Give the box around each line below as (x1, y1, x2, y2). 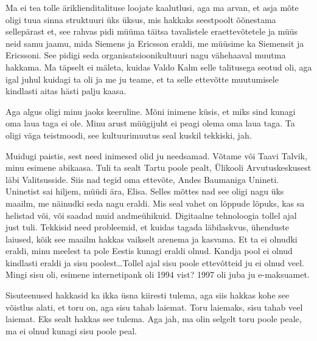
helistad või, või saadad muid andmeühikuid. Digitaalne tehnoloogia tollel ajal (5, 208, 297, 221)
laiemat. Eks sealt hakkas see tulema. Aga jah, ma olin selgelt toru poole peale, (5, 312, 302, 325)
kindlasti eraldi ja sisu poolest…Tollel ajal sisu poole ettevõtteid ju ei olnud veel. (5, 256, 304, 269)
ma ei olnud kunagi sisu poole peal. (5, 324, 138, 337)
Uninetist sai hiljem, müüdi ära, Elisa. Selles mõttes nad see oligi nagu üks (5, 185, 284, 198)
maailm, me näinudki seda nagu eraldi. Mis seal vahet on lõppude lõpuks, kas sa (5, 196, 305, 209)
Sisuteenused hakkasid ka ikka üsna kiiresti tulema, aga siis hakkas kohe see (5, 289, 290, 301)
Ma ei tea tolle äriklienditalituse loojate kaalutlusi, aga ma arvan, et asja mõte (5, 1, 299, 13)
